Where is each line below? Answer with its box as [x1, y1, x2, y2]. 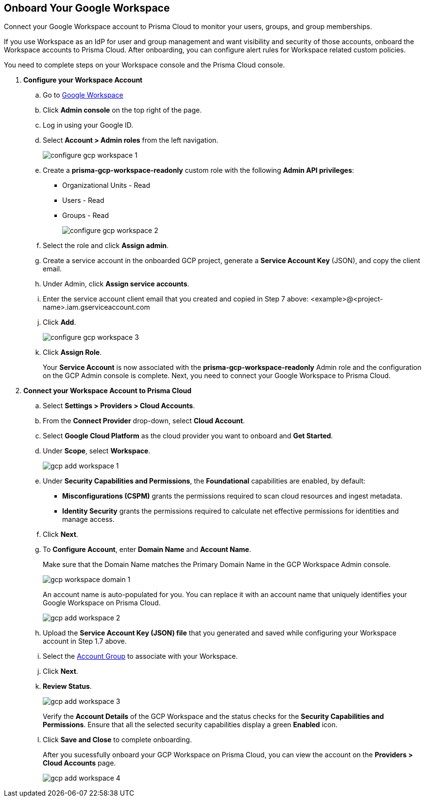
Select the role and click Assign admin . [43, 241, 169, 250]
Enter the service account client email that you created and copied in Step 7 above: [43, 295, 309, 303]
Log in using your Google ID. [43, 121, 134, 130]
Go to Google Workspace [43, 91, 123, 100]
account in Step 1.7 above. [43, 637, 127, 646]
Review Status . [43, 682, 92, 691]
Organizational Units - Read [62, 181, 151, 190]
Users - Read [62, 196, 104, 205]
